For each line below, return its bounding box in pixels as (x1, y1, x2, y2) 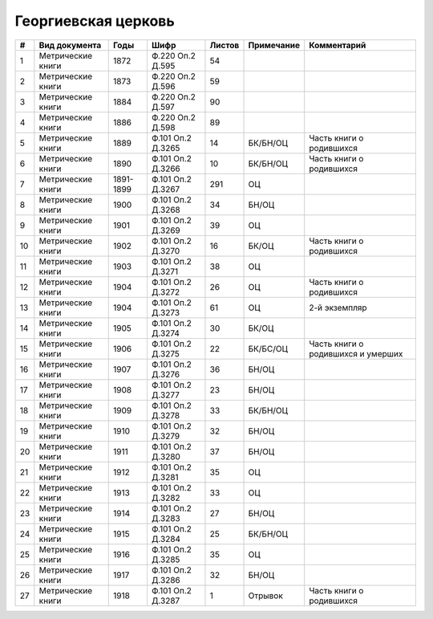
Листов (209, 39, 240, 51)
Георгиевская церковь (14, 12, 176, 30)
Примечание (248, 39, 301, 51)
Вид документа (38, 39, 102, 51)
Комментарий (309, 39, 366, 51)
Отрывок (248, 590, 284, 601)
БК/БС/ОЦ (248, 343, 288, 354)
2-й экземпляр (309, 302, 368, 313)
